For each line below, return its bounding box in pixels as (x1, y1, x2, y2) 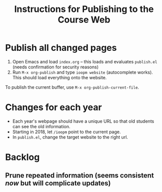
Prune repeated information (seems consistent (5, 171, 154, 180)
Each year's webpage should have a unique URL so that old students (12, 118, 154, 124)
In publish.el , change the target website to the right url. (12, 134, 128, 140)
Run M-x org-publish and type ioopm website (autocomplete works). (12, 69, 153, 75)
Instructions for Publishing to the (14, 3, 154, 15)
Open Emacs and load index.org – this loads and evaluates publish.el (12, 58, 157, 64)
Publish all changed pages (5, 42, 117, 53)
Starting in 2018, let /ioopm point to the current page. (12, 129, 121, 135)
